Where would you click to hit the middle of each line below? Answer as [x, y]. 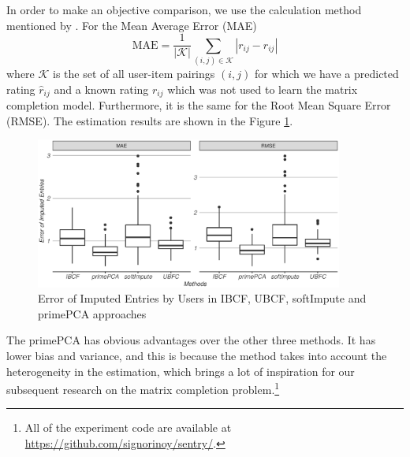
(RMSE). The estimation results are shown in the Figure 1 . [150, 120]
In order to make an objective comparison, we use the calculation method [184, 9]
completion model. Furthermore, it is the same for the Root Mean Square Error [199, 105]
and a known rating [101, 89]
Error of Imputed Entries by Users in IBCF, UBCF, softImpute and [202, 298]
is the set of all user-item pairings [134, 73]
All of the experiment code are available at [128, 427]
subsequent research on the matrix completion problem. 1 [143, 388]
